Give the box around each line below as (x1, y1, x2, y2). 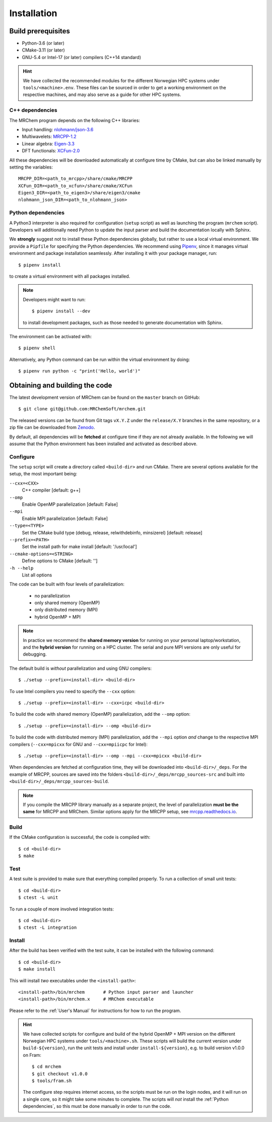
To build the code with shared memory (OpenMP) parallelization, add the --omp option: (9, 711, 191, 717)
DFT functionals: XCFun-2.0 (22, 148, 80, 154)
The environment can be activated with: (9, 333, 92, 339)
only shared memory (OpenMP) (34, 600, 100, 606)
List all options (22, 572, 52, 578)
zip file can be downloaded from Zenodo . (9, 424, 95, 431)
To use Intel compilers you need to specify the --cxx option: (9, 688, 136, 694)
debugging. (23, 651, 47, 657)
